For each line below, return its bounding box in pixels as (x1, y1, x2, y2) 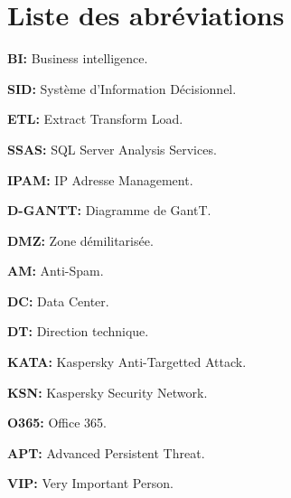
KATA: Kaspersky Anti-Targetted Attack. (7, 352, 247, 371)
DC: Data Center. (7, 291, 109, 310)
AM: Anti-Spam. (7, 261, 104, 280)
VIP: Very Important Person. (7, 474, 174, 493)
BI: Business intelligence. (7, 49, 148, 68)
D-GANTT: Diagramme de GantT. (7, 201, 211, 220)
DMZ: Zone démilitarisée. (7, 230, 154, 249)
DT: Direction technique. (7, 322, 149, 341)
